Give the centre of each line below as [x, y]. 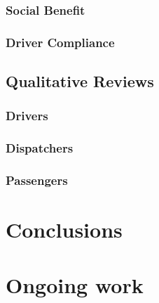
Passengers [37, 180]
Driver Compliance [60, 42]
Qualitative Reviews [80, 81]
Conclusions [64, 230]
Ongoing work [75, 284]
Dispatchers [40, 148]
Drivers [27, 116]
